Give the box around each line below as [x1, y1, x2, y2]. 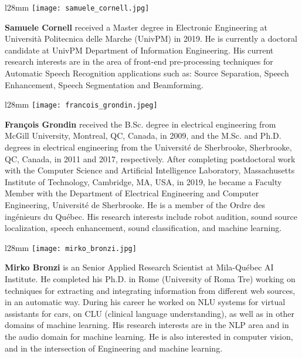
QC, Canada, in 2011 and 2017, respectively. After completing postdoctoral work [5, 152, 296, 165]
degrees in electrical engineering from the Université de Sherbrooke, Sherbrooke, [5, 141, 292, 153]
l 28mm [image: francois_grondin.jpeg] [5, 98, 158, 111]
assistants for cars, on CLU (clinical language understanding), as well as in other [5, 307, 295, 319]
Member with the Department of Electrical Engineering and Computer [5, 187, 259, 199]
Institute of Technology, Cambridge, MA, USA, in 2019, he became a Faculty [5, 175, 282, 188]
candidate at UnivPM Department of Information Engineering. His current [5, 44, 274, 56]
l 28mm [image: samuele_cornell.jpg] [5, 1, 150, 13]
